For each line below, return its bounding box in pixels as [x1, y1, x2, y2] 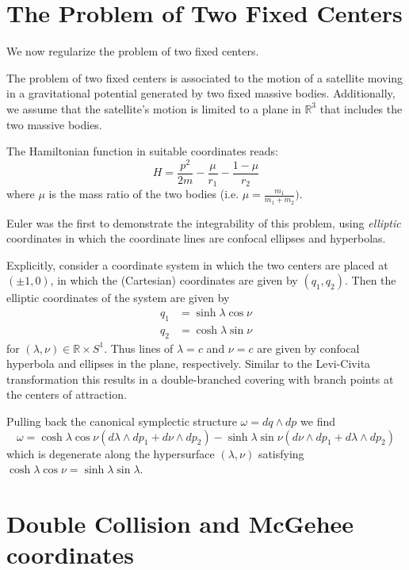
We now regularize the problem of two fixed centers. [6, 43, 259, 59]
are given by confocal [257, 339, 360, 356]
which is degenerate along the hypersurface [6, 445, 215, 461]
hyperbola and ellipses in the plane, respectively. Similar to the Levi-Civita [6, 355, 371, 372]
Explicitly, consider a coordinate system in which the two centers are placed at [6, 256, 388, 273]
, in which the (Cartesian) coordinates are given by [50, 272, 298, 289]
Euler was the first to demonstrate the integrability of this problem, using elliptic [6, 214, 401, 231]
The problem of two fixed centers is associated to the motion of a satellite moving [6, 69, 403, 86]
